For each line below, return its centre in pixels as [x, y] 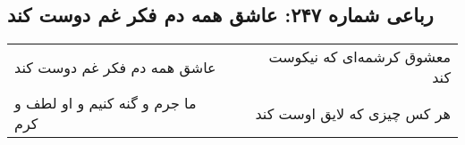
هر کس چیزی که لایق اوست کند [353, 113]
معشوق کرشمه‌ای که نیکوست [359, 57]
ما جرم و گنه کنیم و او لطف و [106, 103]
